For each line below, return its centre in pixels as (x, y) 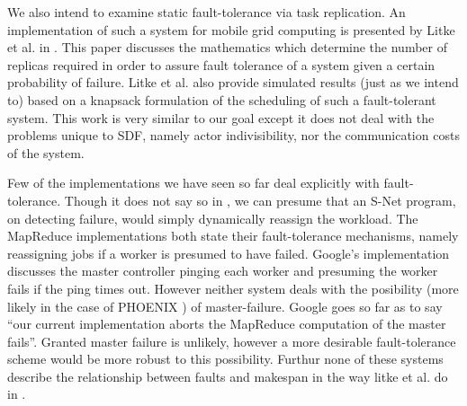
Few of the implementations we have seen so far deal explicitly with (193, 183)
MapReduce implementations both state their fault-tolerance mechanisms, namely (233, 236)
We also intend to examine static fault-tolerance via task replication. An (207, 12)
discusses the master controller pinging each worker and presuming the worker (223, 271)
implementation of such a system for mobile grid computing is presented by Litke (231, 29)
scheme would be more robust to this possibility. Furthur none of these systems (225, 359)
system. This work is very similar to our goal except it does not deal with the (221, 117)
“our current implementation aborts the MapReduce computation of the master (227, 324)
